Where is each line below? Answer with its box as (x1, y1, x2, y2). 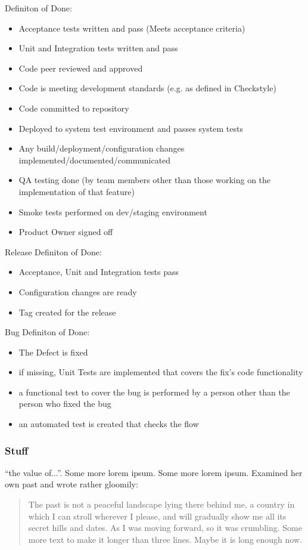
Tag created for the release (18, 305, 116, 318)
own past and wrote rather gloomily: (5, 478, 138, 490)
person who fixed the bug (18, 397, 111, 410)
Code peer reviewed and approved (18, 61, 143, 74)
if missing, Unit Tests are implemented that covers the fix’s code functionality (18, 366, 303, 378)
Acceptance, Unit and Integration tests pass (18, 265, 179, 278)
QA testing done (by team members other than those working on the (18, 174, 271, 186)
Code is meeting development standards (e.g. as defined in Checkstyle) (18, 82, 276, 94)
